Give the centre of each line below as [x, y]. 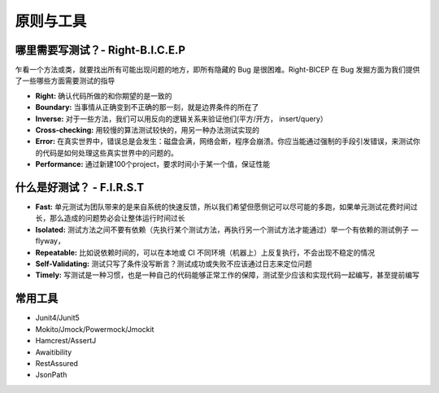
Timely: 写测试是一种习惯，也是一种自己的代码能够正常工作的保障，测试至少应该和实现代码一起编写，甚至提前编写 [228, 275]
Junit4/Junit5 [58, 318]
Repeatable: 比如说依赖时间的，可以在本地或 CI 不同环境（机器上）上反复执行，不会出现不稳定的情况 [205, 252]
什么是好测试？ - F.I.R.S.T [80, 188]
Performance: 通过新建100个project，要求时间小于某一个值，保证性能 [153, 164]
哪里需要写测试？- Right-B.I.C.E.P [100, 50]
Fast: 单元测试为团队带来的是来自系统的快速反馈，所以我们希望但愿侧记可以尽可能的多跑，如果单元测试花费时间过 [226, 207]
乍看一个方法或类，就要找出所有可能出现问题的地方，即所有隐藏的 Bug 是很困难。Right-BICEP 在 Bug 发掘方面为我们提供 [217, 70]
